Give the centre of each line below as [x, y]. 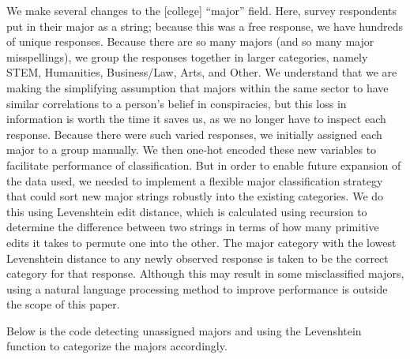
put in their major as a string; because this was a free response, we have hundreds [205, 26]
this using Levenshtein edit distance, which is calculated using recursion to [187, 211]
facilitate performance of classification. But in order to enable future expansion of [204, 165]
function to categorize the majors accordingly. [117, 346]
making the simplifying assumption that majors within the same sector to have [197, 87]
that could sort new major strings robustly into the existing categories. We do [195, 196]
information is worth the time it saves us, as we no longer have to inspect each [196, 119]
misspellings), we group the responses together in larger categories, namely [187, 56]
